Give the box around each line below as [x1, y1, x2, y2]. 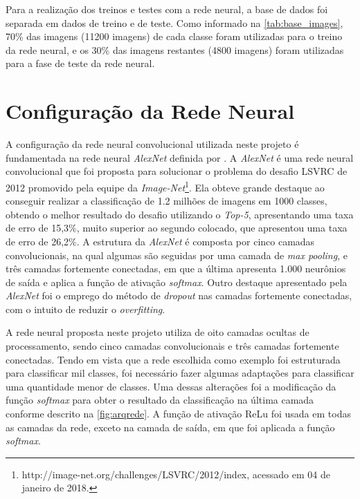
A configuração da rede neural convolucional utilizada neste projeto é [6, 137, 299, 151]
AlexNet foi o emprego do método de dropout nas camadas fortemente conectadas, [6, 288, 352, 303]
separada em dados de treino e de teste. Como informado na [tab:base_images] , [6, 15, 343, 30]
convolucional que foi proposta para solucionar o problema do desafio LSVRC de [6, 164, 348, 178]
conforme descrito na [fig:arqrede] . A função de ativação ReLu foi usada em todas [6, 406, 351, 421]
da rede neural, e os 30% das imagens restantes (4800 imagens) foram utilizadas [6, 42, 344, 57]
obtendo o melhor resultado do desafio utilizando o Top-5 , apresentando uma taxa [6, 207, 354, 221]
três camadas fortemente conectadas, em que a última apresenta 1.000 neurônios [6, 261, 346, 276]
